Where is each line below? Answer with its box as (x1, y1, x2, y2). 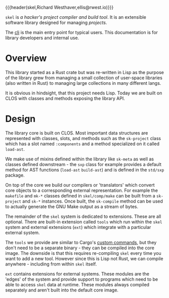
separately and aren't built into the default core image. (5, 287, 119, 293)
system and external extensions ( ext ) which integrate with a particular (5, 224, 151, 230)
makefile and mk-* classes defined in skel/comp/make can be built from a (5, 192, 155, 198)
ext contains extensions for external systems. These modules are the (5, 271, 149, 277)
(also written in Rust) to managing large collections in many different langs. (5, 80, 161, 86)
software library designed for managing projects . (5, 20, 107, 25)
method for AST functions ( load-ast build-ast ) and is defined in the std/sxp (5, 167, 164, 173)
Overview (5, 53, 47, 64)
